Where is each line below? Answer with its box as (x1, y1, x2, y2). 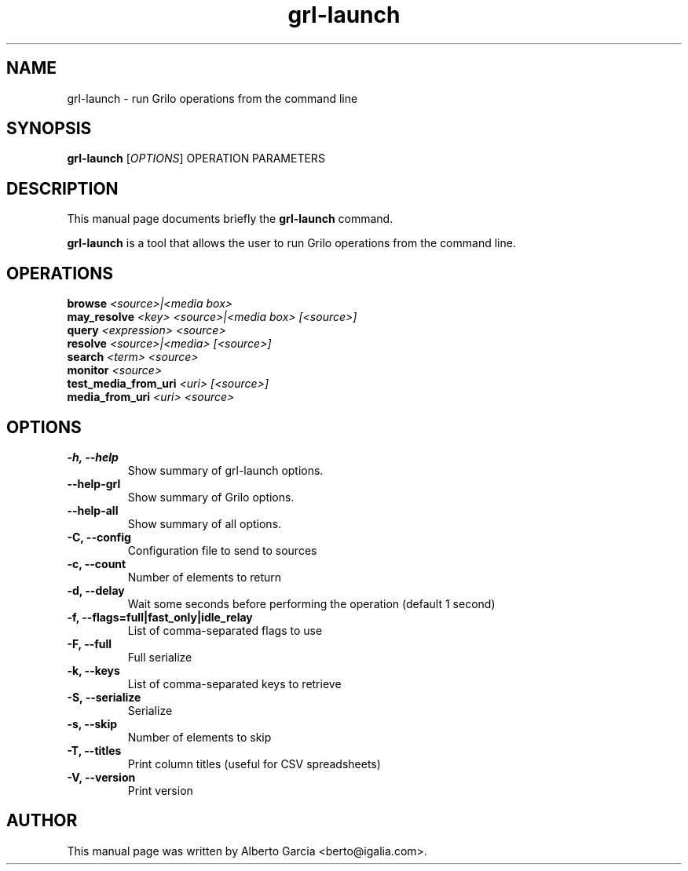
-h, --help (67, 450, 119, 464)
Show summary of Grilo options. (127, 490, 295, 504)
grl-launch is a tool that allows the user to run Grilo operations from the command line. (67, 236, 516, 250)
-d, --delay (67, 583, 125, 597)
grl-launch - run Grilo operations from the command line (67, 91, 358, 105)
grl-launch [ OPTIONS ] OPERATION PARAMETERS (67, 151, 325, 166)
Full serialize (127, 650, 192, 664)
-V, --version (67, 770, 136, 784)
